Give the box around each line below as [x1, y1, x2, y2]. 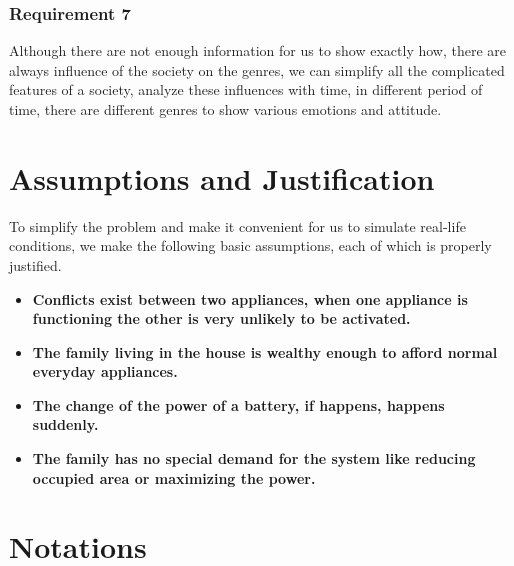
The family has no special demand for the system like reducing [32, 448, 476, 469]
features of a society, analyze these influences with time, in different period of [9, 79, 483, 100]
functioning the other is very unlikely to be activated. [32, 308, 411, 329]
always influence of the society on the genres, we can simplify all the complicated [9, 59, 505, 80]
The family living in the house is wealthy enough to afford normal [32, 341, 498, 362]
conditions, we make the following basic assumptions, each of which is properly [9, 235, 492, 256]
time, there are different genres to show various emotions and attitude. [9, 99, 442, 119]
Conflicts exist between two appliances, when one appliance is [32, 288, 468, 309]
